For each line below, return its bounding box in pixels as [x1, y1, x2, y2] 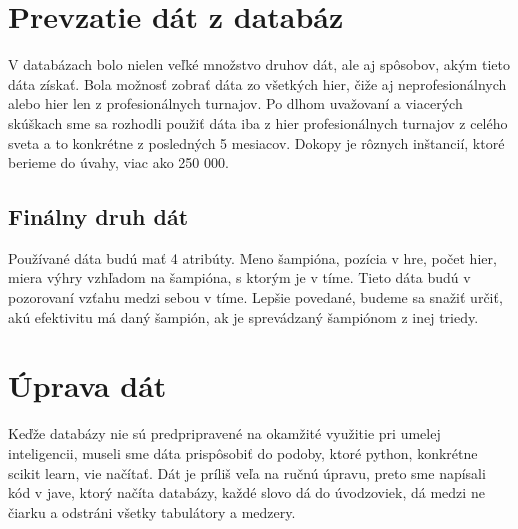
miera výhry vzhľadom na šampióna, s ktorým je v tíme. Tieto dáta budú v [8, 267, 471, 288]
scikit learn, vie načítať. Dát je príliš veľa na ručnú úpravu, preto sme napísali [8, 462, 486, 483]
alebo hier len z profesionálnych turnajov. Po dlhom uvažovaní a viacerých [8, 93, 463, 114]
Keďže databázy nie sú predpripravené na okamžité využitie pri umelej [8, 423, 441, 444]
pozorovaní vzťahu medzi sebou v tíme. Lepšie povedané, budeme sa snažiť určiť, [8, 287, 503, 308]
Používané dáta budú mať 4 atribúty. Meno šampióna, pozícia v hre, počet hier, [8, 247, 497, 268]
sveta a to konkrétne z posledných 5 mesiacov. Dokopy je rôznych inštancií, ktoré [8, 132, 505, 153]
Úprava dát [8, 365, 167, 406]
